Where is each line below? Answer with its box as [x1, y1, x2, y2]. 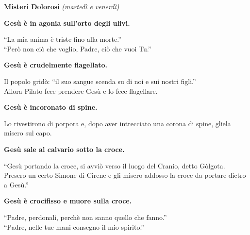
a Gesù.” [4, 179, 29, 189]
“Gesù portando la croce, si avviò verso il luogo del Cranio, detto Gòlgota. [4, 160, 225, 170]
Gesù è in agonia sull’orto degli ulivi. [4, 17, 130, 28]
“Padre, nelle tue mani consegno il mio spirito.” [4, 221, 144, 232]
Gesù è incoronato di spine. [4, 102, 98, 112]
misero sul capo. [4, 128, 52, 138]
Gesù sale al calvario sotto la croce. [4, 144, 125, 154]
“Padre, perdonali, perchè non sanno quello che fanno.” [4, 212, 167, 222]
